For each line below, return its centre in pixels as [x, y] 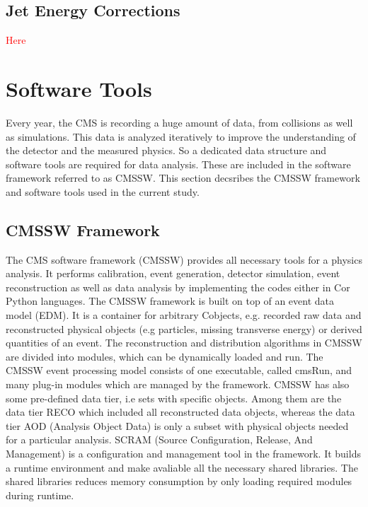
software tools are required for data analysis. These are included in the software [178, 164]
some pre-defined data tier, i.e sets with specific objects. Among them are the [174, 398]
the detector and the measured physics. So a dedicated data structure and [166, 150]
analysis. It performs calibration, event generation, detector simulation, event [173, 273]
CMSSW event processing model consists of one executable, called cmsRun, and [179, 370]
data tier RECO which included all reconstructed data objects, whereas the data [180, 412]
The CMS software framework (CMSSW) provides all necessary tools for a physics [184, 259]
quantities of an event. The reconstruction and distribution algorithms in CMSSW [184, 343]
